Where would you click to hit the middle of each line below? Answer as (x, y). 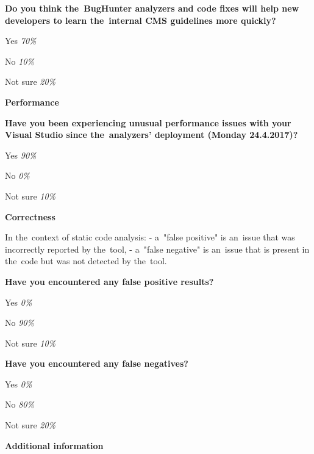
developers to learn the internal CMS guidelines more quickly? (141, 20)
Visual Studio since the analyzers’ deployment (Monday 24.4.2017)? (152, 135)
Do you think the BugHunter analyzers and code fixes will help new (152, 8)
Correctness (30, 216)
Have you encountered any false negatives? (97, 363)
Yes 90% (21, 155)
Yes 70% (21, 41)
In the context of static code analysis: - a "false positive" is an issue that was (150, 237)
